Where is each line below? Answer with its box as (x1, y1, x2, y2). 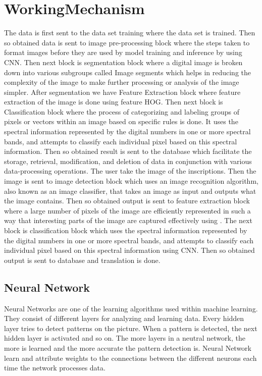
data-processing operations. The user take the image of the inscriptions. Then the (4, 166, 256, 176)
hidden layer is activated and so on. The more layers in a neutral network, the (4, 333, 245, 343)
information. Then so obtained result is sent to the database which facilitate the (4, 146, 252, 156)
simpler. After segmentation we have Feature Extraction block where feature (4, 86, 241, 97)
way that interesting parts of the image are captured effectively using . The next (4, 215, 252, 226)
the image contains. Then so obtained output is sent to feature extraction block (4, 195, 250, 206)
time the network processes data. (4, 362, 106, 373)
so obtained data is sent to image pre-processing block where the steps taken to (4, 37, 250, 47)
